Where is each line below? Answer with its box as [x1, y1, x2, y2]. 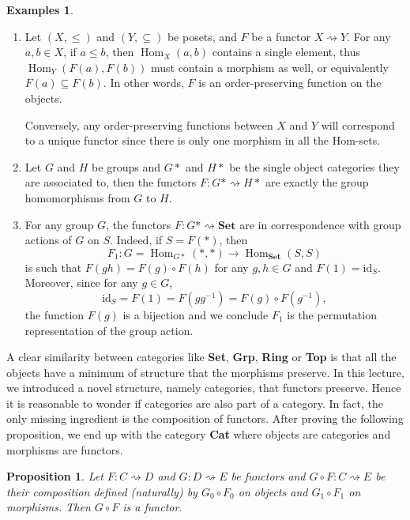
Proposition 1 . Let [6, 468, 103, 484]
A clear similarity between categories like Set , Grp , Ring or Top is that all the [6, 349, 397, 365]
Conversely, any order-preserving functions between [24, 116, 273, 133]
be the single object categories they [229, 158, 400, 175]
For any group [24, 216, 94, 232]
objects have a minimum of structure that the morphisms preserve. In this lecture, [6, 364, 404, 380]
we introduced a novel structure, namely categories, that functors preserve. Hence [6, 379, 401, 396]
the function [24, 306, 85, 322]
